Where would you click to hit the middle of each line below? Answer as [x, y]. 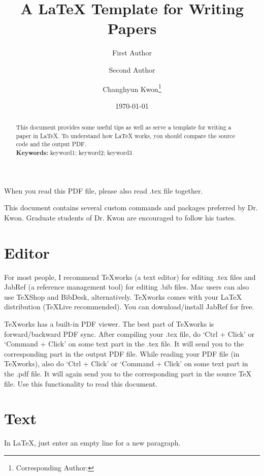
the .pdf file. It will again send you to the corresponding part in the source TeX [128, 374]
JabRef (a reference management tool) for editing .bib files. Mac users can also [127, 287]
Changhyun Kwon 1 [132, 88]
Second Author [132, 69]
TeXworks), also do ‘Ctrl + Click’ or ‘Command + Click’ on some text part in [126, 363]
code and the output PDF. [51, 144]
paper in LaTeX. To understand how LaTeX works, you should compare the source [125, 135]
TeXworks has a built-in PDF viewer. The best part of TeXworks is [109, 324]
